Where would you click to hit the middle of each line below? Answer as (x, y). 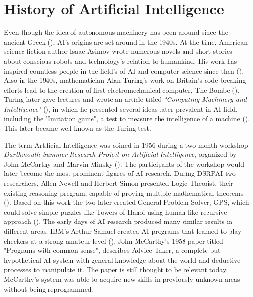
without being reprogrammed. (49, 288)
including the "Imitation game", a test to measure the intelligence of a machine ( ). (127, 118)
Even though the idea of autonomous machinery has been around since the (116, 32)
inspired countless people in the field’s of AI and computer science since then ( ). (124, 70)
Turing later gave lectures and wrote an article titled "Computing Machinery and (125, 99)
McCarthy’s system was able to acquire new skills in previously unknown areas (122, 279)
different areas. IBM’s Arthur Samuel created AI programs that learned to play (123, 231)
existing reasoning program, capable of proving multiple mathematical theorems (124, 192)
